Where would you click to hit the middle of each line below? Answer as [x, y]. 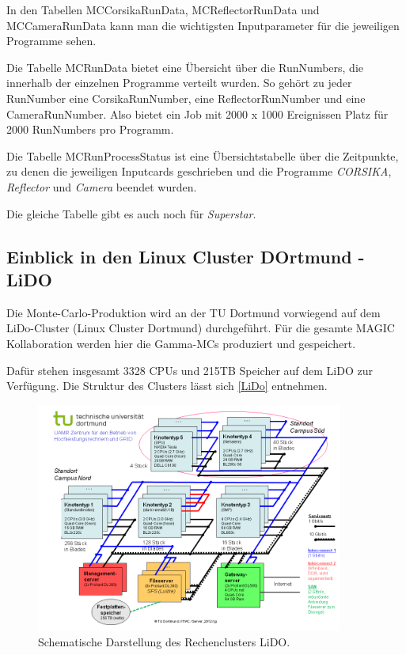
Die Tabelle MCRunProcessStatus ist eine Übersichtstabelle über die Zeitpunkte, [203, 155]
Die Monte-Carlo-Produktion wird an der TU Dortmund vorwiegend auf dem [194, 312]
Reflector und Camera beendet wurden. [102, 186]
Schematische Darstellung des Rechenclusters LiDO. [164, 642]
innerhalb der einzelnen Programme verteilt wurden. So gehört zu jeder [179, 83]
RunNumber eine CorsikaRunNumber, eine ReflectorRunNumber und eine [186, 98]
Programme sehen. [51, 41]
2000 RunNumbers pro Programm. [90, 129]
